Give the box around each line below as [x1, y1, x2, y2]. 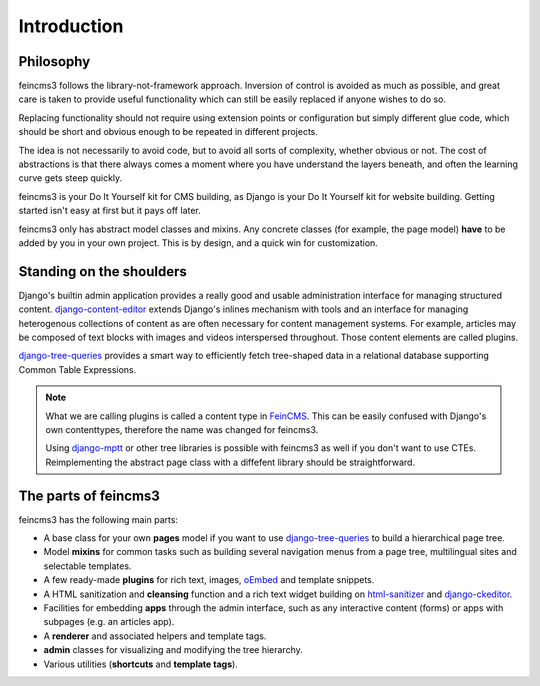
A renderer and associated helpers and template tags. [43, 630, 267, 642]
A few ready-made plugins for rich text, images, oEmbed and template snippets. [43, 574, 375, 586]
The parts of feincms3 [18, 487, 160, 504]
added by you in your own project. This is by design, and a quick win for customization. [18, 236, 379, 249]
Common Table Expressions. [18, 363, 137, 375]
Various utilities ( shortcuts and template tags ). [43, 658, 239, 670]
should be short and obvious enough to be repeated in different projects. [18, 126, 319, 138]
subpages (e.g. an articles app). [43, 616, 175, 628]
